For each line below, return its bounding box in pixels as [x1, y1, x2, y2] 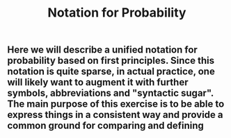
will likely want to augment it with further [7, 76, 189, 88]
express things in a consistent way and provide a [7, 109, 223, 121]
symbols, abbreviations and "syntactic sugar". [7, 87, 214, 99]
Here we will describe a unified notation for [7, 44, 198, 56]
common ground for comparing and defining [7, 120, 204, 132]
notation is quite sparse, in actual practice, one [7, 66, 216, 78]
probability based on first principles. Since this [7, 55, 214, 67]
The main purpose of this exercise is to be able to [7, 98, 225, 110]
